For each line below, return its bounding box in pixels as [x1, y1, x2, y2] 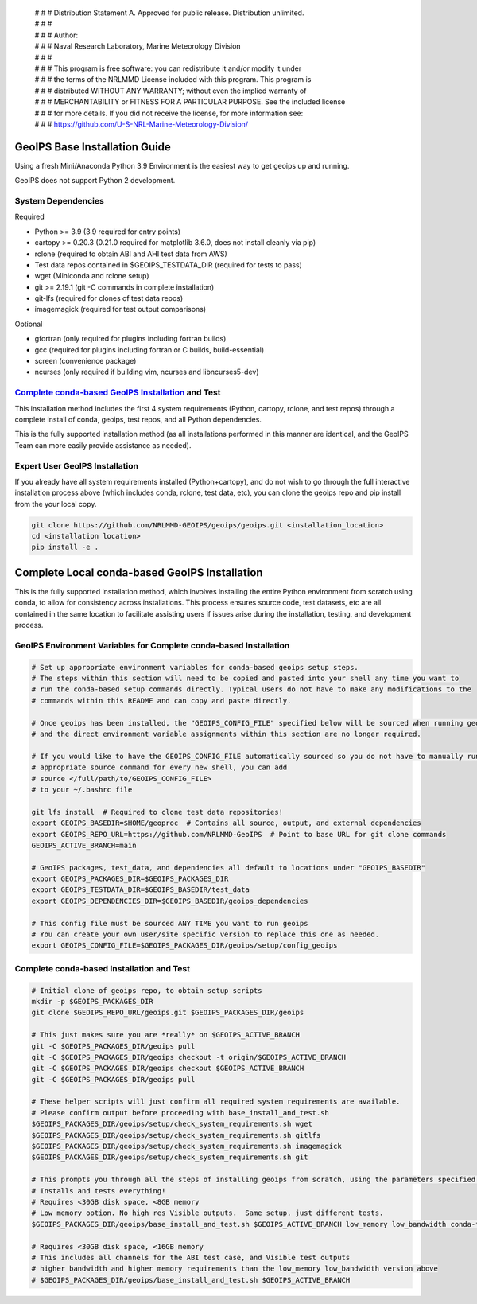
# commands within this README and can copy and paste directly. [31, 696, 292, 705]
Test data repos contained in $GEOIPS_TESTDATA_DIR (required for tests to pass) [34, 259, 302, 270]
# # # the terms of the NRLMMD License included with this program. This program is [34, 75, 312, 84]
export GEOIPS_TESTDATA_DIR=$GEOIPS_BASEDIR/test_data [31, 886, 250, 894]
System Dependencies [14, 195, 105, 206]
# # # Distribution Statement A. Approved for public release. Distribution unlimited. [34, 8, 304, 18]
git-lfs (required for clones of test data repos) [34, 294, 184, 303]
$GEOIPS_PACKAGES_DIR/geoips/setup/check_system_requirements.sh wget [31, 1119, 313, 1129]
